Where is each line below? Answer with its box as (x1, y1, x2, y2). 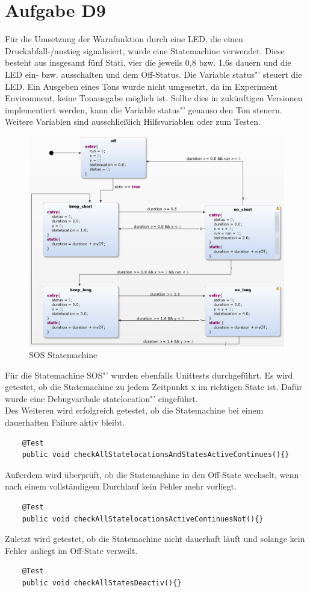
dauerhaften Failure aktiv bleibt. (5, 416, 125, 429)
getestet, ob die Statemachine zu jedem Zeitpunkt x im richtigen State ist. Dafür (5, 380, 303, 393)
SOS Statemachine (29, 348, 98, 361)
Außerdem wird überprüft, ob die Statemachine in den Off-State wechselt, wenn (5, 468, 299, 480)
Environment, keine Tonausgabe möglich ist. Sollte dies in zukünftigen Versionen (5, 92, 303, 104)
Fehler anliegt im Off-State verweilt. (5, 544, 138, 556)
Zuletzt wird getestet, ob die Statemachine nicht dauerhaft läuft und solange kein (5, 532, 305, 545)
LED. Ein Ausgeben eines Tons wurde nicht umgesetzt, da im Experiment (5, 80, 278, 92)
